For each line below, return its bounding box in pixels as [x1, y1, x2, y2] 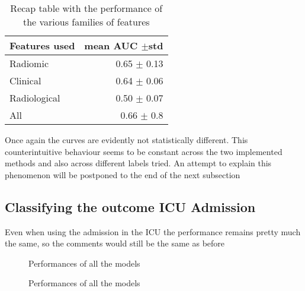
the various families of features [23, 15, 150, 29]
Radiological [9, 91, 60, 105]
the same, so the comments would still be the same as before [5, 237, 225, 249]
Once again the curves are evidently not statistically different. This [5, 134, 248, 145]
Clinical [9, 74, 41, 87]
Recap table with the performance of [10, 1, 163, 15]
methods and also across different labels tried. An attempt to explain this [5, 157, 272, 169]
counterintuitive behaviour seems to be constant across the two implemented [5, 145, 282, 157]
